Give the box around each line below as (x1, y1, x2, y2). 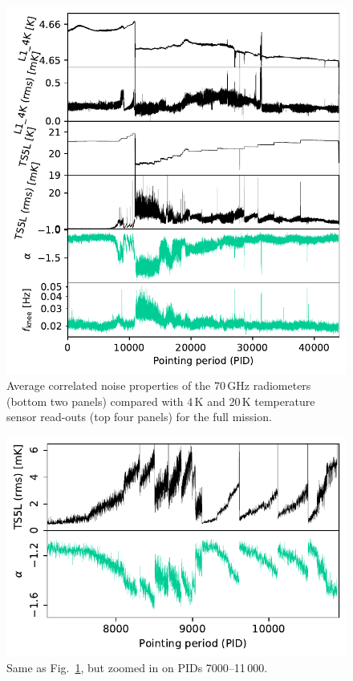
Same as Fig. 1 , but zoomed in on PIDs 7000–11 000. (6, 659, 268, 676)
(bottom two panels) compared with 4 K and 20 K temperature (6, 392, 315, 409)
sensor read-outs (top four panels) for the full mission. (6, 408, 272, 425)
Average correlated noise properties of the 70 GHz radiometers (6, 376, 311, 393)
